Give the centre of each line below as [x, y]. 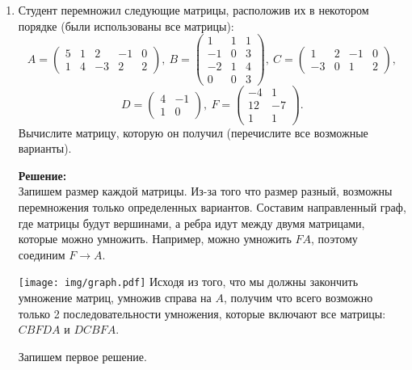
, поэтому [334, 239]
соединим [42, 254]
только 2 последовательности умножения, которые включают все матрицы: [202, 313]
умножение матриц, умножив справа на [115, 297]
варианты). [45, 148]
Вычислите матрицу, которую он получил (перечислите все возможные [193, 132]
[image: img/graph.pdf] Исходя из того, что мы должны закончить [188, 282]
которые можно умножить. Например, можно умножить [155, 239]
